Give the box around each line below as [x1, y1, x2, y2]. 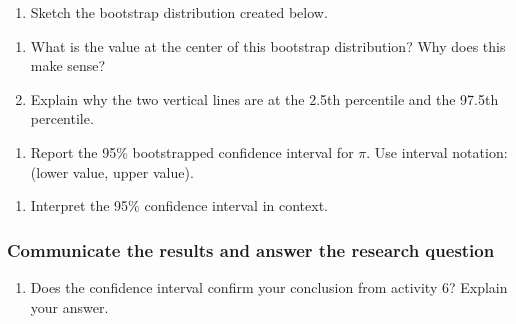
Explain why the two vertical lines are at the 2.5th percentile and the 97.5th [30, 88, 499, 109]
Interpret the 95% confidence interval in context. [30, 195, 329, 216]
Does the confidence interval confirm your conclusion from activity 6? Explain [30, 276, 508, 297]
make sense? [30, 55, 106, 76]
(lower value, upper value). [30, 161, 194, 182]
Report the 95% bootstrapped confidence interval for [30, 141, 354, 162]
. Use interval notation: [366, 141, 508, 162]
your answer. [30, 296, 109, 317]
